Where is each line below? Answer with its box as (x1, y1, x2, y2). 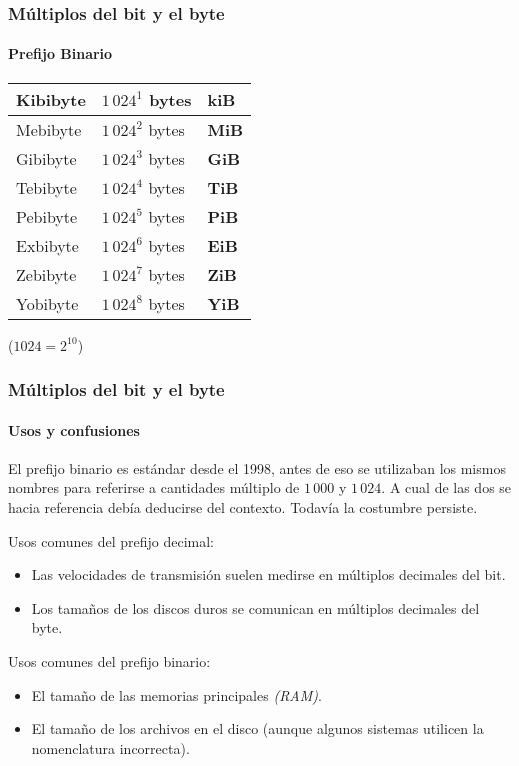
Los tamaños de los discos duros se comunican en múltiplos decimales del (31, 597, 480, 618)
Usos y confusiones (8, 419, 140, 440)
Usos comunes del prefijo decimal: (8, 530, 214, 551)
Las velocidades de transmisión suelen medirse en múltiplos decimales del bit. (31, 564, 506, 585)
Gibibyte (16, 146, 77, 170)
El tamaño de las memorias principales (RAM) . (31, 684, 322, 705)
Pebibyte (16, 204, 78, 228)
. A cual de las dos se (381, 477, 512, 498)
